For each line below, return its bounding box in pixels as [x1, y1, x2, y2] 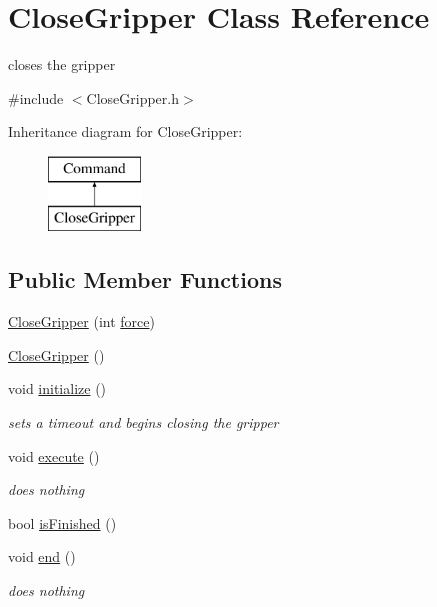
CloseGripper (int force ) [8, 311, 155, 332]
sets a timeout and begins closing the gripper [8, 412, 279, 433]
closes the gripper [8, 54, 116, 75]
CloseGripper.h [86, 87, 180, 108]
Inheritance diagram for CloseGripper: [8, 121, 243, 142]
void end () [8, 546, 76, 567]
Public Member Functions [8, 264, 282, 295]
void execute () [8, 445, 100, 466]
